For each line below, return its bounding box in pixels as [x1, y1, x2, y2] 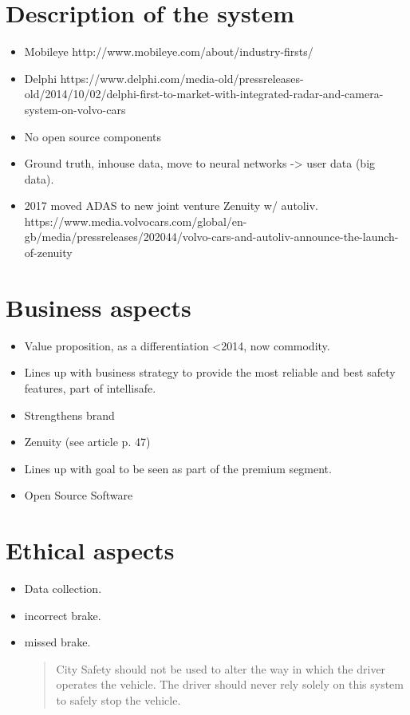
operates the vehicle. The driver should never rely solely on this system [56, 676, 404, 693]
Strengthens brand [24, 406, 115, 423]
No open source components [24, 128, 162, 144]
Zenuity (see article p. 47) [24, 433, 151, 450]
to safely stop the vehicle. [56, 692, 181, 709]
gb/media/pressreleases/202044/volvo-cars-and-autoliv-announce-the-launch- [24, 228, 399, 245]
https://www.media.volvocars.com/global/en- [24, 212, 247, 229]
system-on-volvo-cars [24, 101, 126, 117]
